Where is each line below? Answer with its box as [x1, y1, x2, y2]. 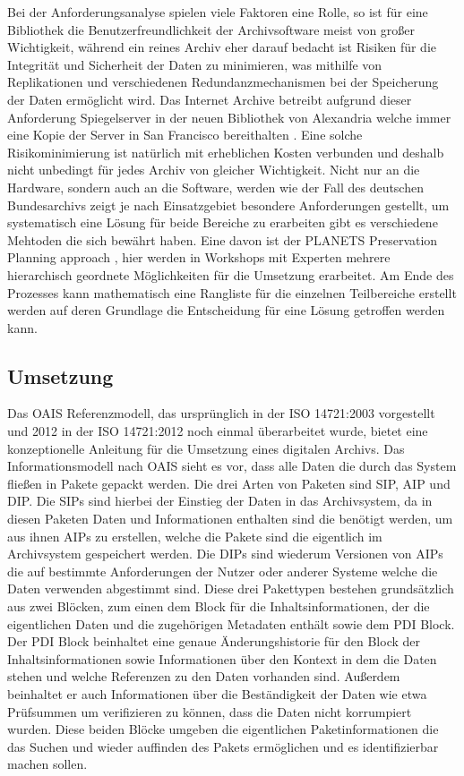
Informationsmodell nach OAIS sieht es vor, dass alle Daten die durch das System [7, 456, 457, 475]
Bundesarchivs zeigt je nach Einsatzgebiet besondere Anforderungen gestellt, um [7, 195, 450, 214]
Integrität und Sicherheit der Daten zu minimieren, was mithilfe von [7, 55, 382, 73]
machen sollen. [7, 755, 88, 773]
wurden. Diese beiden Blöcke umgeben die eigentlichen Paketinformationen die [7, 720, 439, 738]
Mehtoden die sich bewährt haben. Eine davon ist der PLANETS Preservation [7, 230, 438, 249]
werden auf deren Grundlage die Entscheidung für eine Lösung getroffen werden [7, 301, 445, 320]
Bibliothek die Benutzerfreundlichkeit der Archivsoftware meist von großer [7, 20, 416, 38]
